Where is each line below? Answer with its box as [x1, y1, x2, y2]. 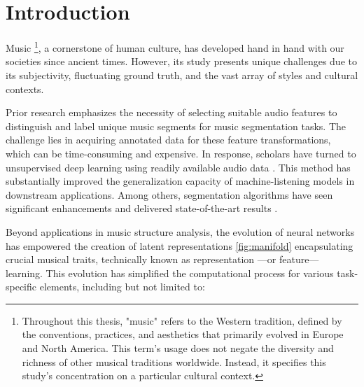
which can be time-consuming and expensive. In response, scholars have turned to [6, 146, 356, 160]
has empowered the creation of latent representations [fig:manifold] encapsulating [6, 238, 353, 253]
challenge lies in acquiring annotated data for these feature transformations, [6, 132, 331, 147]
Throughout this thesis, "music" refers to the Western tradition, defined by [22, 313, 342, 328]
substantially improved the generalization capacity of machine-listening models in [6, 174, 355, 188]
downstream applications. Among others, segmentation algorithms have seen [6, 187, 333, 202]
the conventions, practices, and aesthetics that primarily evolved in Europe [22, 327, 344, 342]
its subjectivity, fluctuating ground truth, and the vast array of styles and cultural [6, 67, 358, 82]
